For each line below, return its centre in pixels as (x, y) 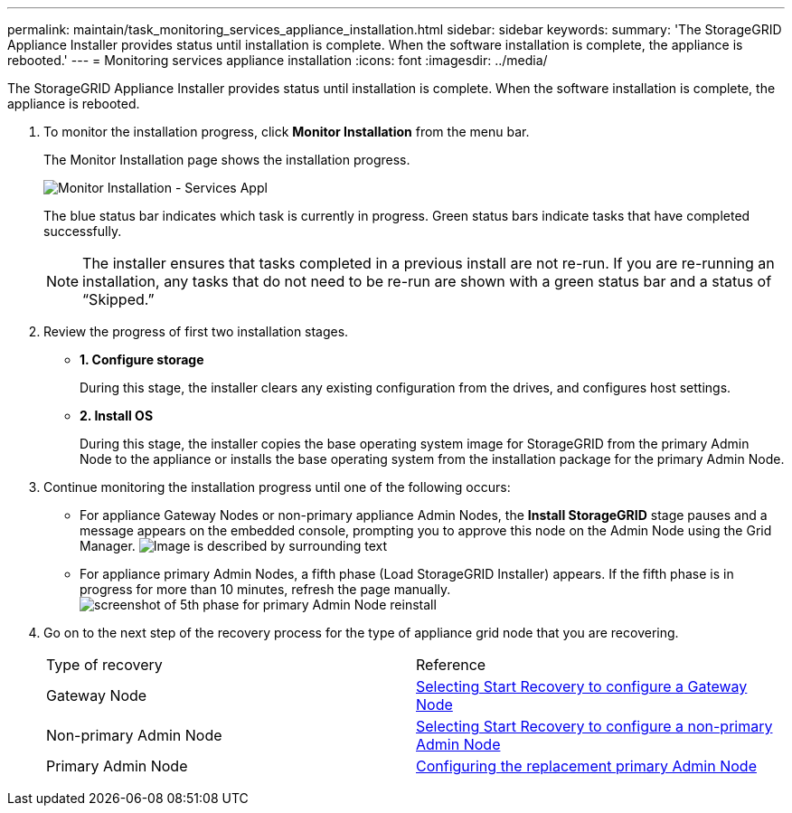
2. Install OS (117, 416)
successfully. (83, 231)
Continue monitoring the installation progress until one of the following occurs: (277, 487)
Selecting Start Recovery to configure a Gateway (582, 686)
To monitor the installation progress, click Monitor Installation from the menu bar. (287, 132)
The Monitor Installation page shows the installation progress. (227, 160)
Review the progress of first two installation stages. (196, 331)
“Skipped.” (118, 299)
